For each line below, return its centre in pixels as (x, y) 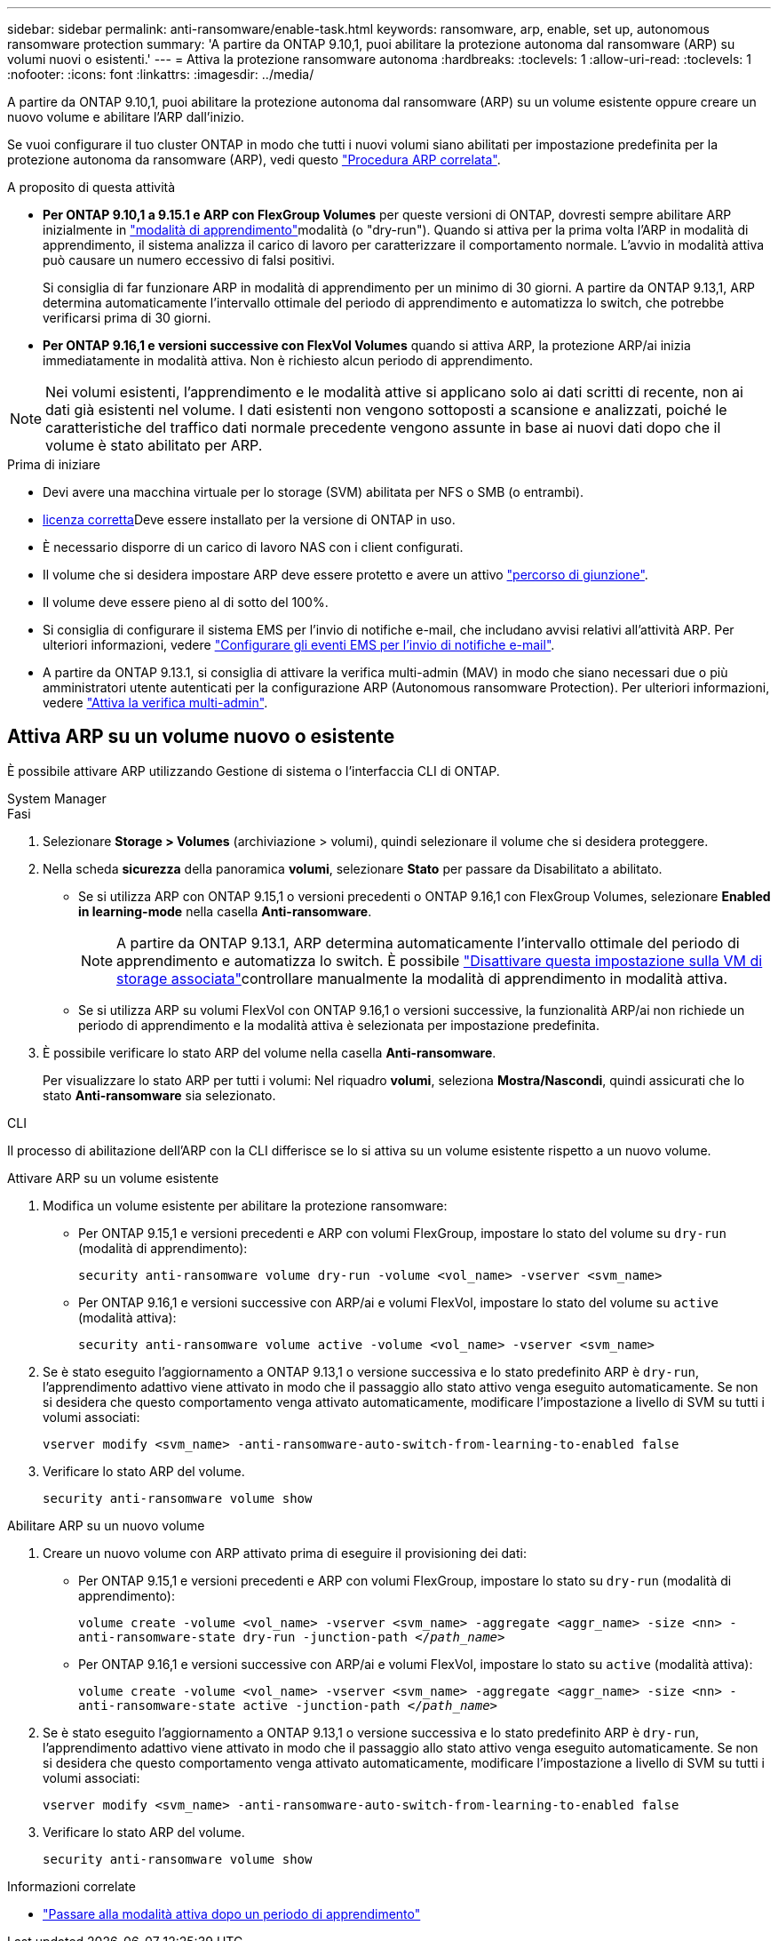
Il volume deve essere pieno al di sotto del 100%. (186, 602)
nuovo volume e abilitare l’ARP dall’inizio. (126, 117)
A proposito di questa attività (91, 187)
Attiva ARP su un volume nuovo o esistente (201, 737)
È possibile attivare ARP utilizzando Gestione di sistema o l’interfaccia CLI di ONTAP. (254, 771)
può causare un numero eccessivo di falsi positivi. (189, 260)
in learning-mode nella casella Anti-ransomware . (225, 911)
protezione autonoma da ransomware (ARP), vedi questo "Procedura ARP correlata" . (254, 160)
